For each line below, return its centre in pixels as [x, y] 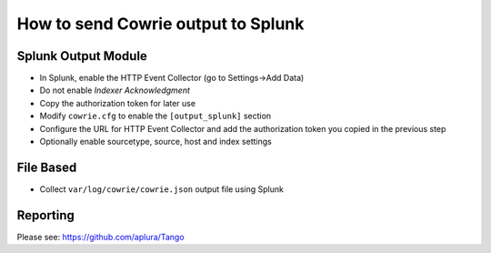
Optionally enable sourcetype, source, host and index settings [155, 142]
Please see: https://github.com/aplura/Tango [101, 237]
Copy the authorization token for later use [117, 103]
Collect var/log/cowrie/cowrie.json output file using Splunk [161, 189]
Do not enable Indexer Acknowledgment [115, 90]
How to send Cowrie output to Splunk [160, 24]
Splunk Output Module [82, 56]
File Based [47, 167]
